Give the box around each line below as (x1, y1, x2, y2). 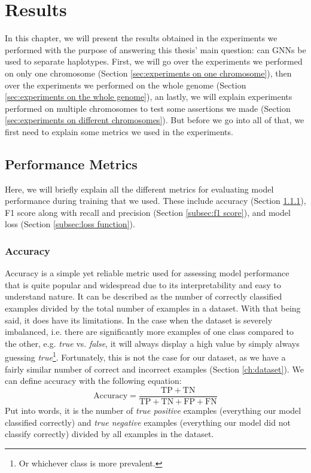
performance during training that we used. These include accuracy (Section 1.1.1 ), (5, 194, 306, 207)
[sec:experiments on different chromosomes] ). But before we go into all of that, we (5, 114, 304, 126)
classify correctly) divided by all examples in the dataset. (5, 428, 214, 440)
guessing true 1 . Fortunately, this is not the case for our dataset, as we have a (5, 349, 286, 364)
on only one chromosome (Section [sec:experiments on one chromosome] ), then (5, 66, 292, 79)
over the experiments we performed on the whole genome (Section (5, 78, 246, 91)
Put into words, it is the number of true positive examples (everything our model (5, 404, 301, 416)
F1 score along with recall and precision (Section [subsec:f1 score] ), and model (5, 206, 291, 218)
